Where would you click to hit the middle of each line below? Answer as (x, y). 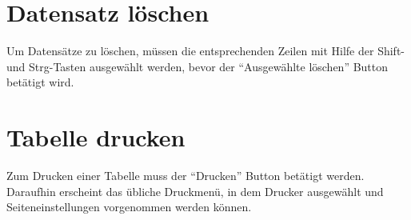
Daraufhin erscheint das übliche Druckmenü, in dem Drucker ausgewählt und (195, 191)
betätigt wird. (40, 82)
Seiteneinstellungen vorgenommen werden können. (129, 207)
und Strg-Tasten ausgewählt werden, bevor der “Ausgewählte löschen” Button (198, 66)
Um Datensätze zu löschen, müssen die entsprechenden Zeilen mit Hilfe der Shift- (205, 51)
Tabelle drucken (96, 137)
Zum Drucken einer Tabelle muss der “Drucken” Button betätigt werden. (186, 176)
